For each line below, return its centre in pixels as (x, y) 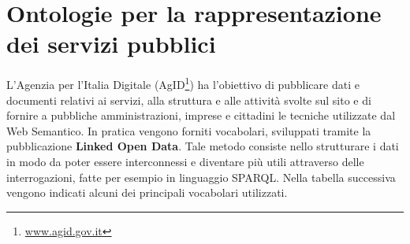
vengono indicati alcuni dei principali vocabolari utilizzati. (147, 192)
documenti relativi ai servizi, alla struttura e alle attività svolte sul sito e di (189, 100)
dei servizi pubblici (111, 44)
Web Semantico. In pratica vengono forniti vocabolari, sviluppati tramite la (189, 130)
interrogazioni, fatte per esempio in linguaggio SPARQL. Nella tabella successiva (201, 177)
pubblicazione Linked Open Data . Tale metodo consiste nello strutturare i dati (203, 146)
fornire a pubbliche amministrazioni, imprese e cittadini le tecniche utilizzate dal (201, 115)
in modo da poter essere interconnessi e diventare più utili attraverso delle (185, 161)
